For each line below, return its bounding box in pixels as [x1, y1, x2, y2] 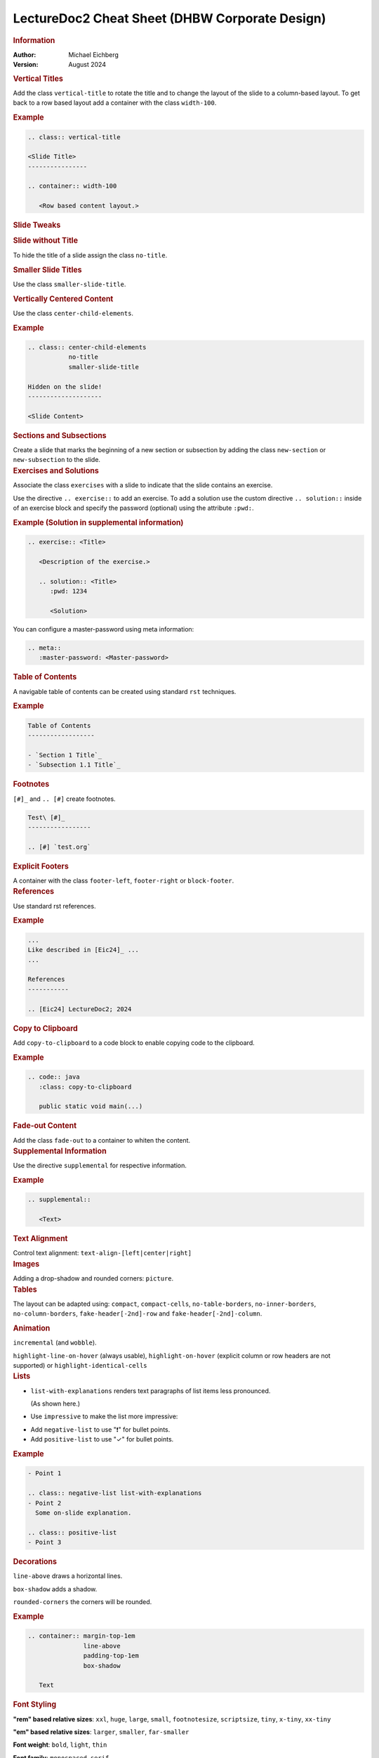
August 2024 [68, 60, 107, 69]
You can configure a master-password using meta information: [13, 624, 194, 633]
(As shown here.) [30, 1399, 81, 1408]
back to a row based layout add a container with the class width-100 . [13, 98, 217, 107]
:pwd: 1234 [50, 587, 88, 596]
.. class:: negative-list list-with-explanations [27, 1489, 202, 1497]
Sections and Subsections [13, 430, 107, 440]
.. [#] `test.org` [27, 842, 91, 851]
